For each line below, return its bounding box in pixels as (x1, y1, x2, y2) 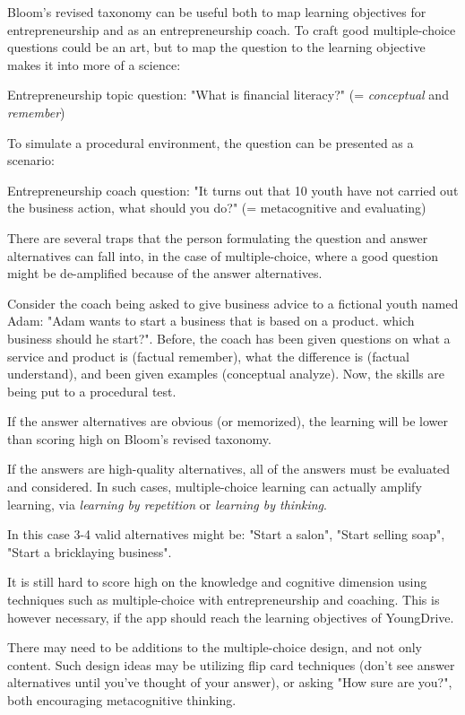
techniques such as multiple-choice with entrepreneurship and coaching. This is (7, 590, 440, 609)
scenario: (7, 151, 56, 170)
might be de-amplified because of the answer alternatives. (7, 264, 323, 283)
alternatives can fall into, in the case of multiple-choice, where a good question (7, 246, 438, 265)
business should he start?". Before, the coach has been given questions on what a (7, 328, 451, 347)
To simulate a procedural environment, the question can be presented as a (7, 133, 414, 152)
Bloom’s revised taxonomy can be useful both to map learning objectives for (7, 3, 426, 21)
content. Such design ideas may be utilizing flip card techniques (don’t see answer (7, 655, 455, 674)
